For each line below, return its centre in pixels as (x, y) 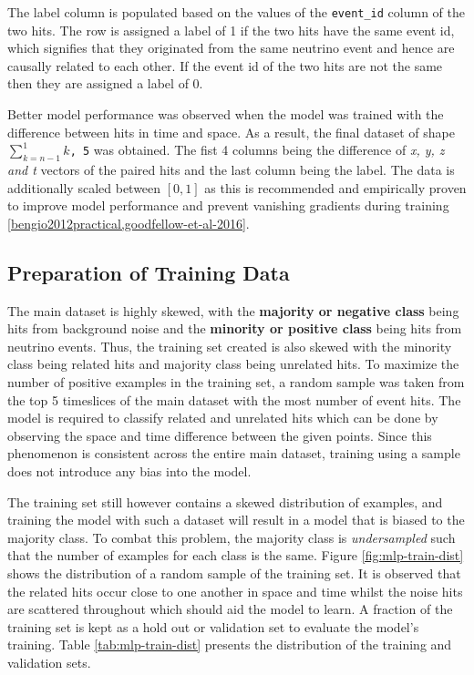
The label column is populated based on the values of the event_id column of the (237, 12)
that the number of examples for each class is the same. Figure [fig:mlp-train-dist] (236, 555)
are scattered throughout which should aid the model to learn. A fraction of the (230, 609)
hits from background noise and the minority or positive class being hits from (235, 328)
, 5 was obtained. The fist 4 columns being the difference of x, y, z (257, 150)
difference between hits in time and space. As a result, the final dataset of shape (231, 132)
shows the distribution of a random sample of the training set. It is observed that (234, 573)
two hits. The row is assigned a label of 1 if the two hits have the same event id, (231, 30)
